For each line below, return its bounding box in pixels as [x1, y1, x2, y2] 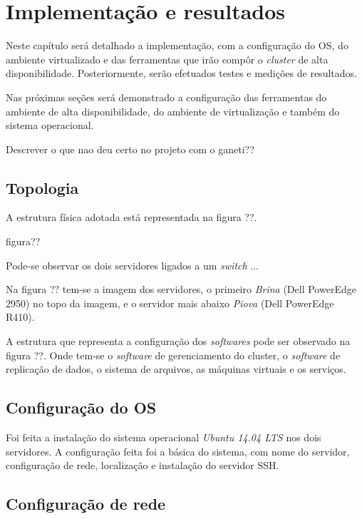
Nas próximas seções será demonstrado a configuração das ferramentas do [6, 89, 327, 104]
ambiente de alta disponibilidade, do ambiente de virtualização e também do [6, 103, 340, 118]
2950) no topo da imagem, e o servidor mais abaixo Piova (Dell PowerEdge [6, 295, 334, 310]
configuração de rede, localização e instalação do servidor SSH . [6, 458, 279, 473]
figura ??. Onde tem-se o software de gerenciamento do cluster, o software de [6, 347, 341, 362]
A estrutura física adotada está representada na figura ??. [6, 210, 257, 225]
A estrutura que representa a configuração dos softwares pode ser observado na [6, 334, 351, 349]
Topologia [6, 176, 79, 198]
